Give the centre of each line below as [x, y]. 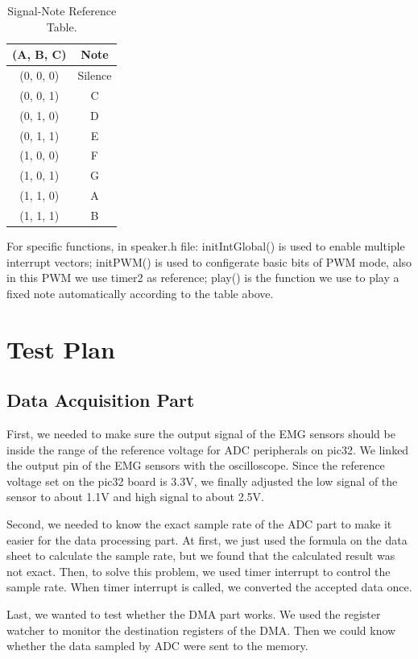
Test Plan [61, 348]
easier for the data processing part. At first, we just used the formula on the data [207, 539]
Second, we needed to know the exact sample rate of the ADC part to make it [199, 523]
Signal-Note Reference [62, 10]
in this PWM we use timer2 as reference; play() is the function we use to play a [203, 278]
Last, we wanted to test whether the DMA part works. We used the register [194, 613]
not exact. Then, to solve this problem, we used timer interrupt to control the [199, 571]
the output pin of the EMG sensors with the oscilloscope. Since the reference [196, 465]
